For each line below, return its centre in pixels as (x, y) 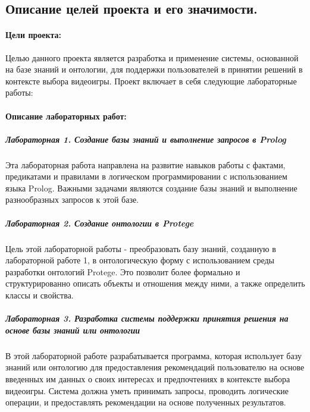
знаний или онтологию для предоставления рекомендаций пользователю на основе (155, 367)
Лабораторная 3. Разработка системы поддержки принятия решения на (147, 318)
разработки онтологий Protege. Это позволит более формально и (123, 271)
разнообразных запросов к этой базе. (72, 199)
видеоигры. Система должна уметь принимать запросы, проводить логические (147, 390)
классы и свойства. (40, 295)
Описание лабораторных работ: (66, 116)
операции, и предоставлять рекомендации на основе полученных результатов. (146, 402)
